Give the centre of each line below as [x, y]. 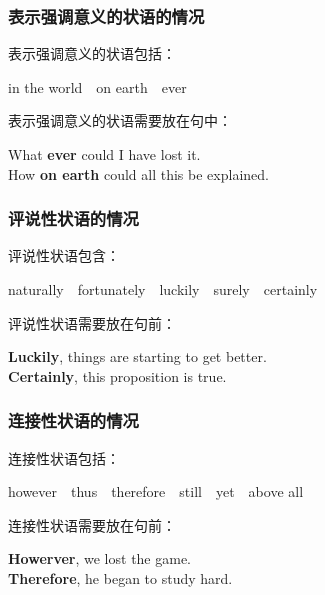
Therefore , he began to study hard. [120, 577]
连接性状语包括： [64, 457]
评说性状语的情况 [73, 218]
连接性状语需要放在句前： [92, 524]
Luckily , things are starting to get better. [137, 356]
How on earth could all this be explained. [138, 173]
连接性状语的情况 [73, 420]
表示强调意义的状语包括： [92, 53]
